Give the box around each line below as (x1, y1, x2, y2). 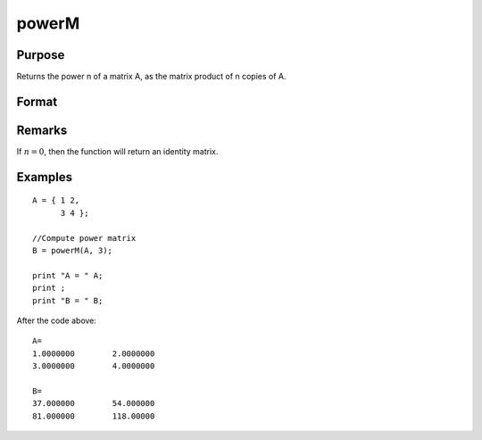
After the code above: (16, 315, 97, 326)
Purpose (16, 47, 65, 62)
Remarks (16, 122, 68, 137)
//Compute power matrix (32, 233, 137, 243)
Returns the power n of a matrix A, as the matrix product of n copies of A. (16, 71, 287, 82)
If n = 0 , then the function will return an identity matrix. (16, 145, 219, 156)
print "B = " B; (32, 295, 104, 305)
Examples (16, 170, 73, 185)
